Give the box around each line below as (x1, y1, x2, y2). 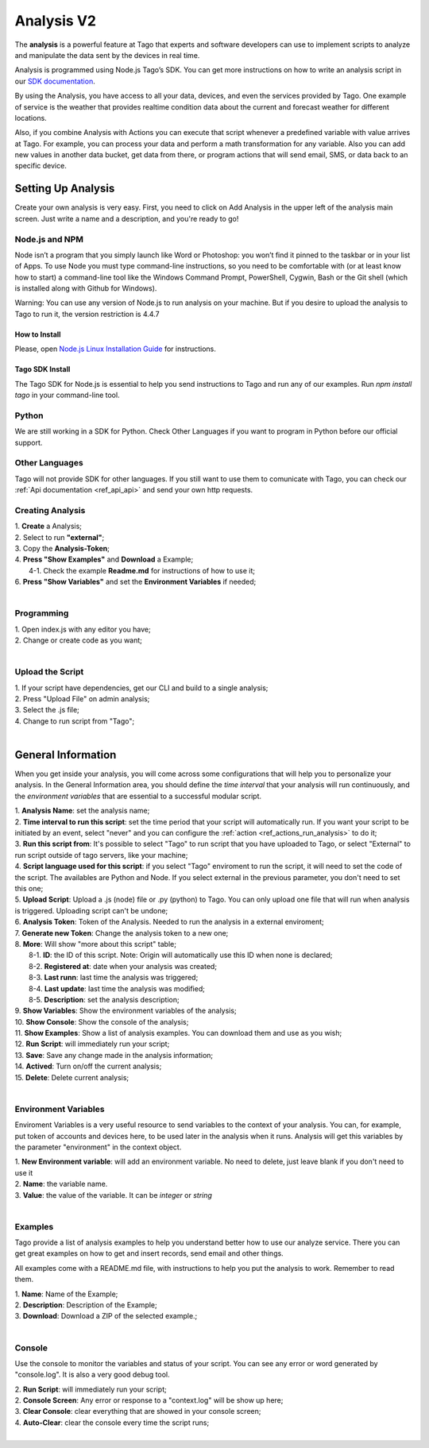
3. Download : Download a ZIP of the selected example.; (14, 1311, 198, 1321)
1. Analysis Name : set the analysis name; (14, 806, 150, 816)
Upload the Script (14, 666, 84, 678)
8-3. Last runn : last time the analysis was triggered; (29, 973, 199, 983)
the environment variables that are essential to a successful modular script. (14, 791, 262, 801)
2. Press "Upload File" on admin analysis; (14, 694, 150, 704)
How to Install (14, 330, 61, 339)
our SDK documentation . (14, 76, 95, 86)
